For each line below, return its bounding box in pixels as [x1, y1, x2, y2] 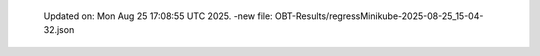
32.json [43, 24, 75, 36]
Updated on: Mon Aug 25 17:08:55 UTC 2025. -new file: [43, 10, 274, 22]
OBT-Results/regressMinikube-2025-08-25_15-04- [275, 10, 484, 22]
